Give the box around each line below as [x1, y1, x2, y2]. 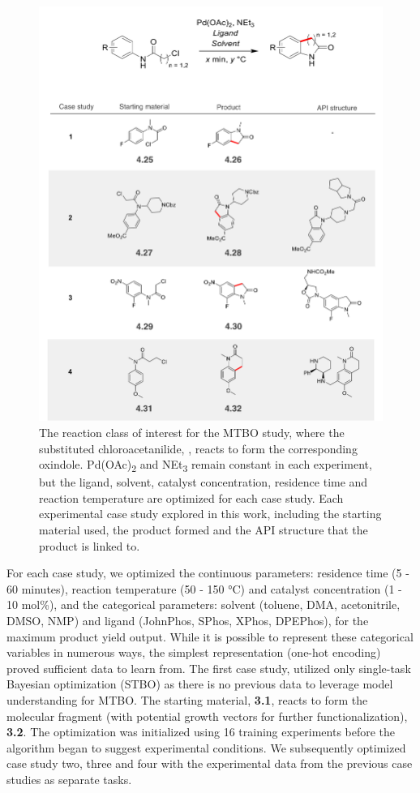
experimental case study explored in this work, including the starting [39, 505, 382, 522]
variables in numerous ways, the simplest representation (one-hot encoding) [6, 644, 381, 661]
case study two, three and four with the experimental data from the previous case [6, 755, 413, 772]
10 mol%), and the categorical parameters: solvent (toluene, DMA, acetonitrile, [6, 596, 401, 613]
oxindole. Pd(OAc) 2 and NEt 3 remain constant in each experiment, [39, 456, 372, 474]
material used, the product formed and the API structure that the [39, 521, 368, 538]
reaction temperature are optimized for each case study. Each [39, 489, 344, 506]
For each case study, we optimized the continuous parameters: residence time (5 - [6, 564, 409, 581]
